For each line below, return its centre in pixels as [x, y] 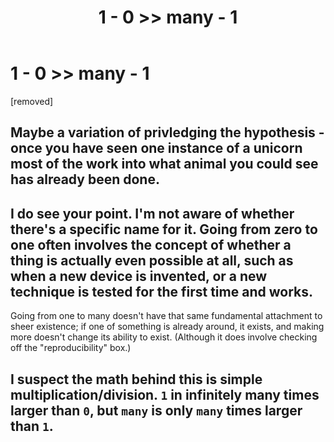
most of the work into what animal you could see [164, 164]
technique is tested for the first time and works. [161, 291]
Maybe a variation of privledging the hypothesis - [167, 132]
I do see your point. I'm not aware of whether [152, 213]
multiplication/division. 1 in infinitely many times [165, 394]
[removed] [32, 101]
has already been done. [85, 179]
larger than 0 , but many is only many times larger [156, 410]
